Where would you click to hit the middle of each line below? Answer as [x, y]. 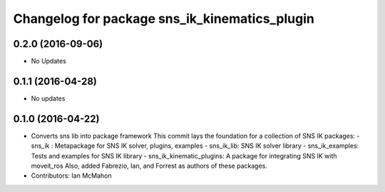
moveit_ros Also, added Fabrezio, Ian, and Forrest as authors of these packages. [149, 166]
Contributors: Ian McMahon [71, 176]
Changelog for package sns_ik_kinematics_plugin [164, 19]
